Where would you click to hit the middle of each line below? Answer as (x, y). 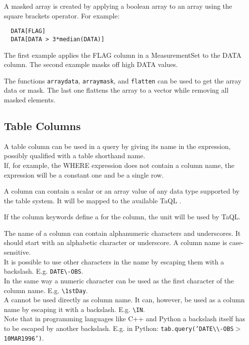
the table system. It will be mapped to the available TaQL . (93, 200)
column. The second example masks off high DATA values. (91, 64)
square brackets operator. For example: (62, 15)
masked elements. (30, 99)
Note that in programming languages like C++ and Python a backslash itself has (125, 319)
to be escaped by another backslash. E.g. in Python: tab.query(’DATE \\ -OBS (119, 328)
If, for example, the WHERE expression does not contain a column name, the (119, 165)
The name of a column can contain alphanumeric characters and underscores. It (122, 233)
